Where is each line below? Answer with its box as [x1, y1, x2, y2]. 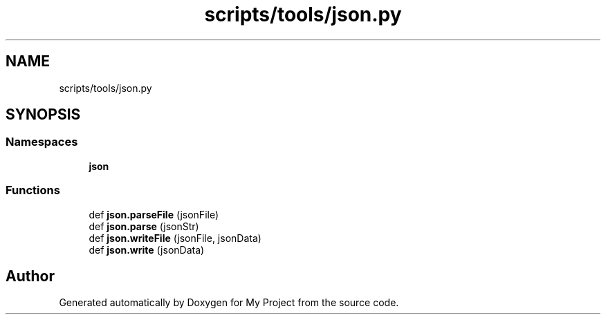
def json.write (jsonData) [89, 243, 205, 256]
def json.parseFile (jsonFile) [89, 208, 219, 220]
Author [6, 267, 55, 285]
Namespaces [6, 135, 78, 149]
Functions [6, 183, 60, 198]
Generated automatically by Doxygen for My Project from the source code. [59, 297, 399, 309]
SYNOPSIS [6, 106, 81, 124]
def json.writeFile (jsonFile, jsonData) [89, 232, 261, 244]
